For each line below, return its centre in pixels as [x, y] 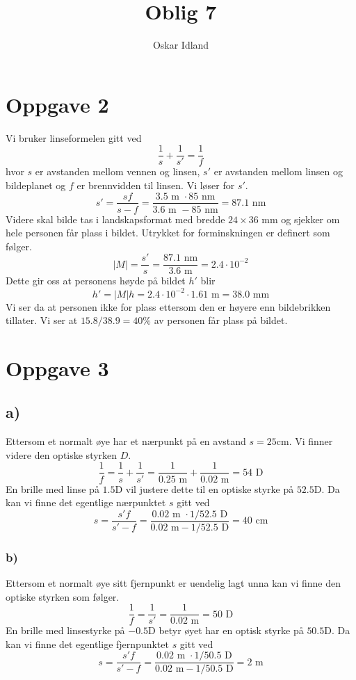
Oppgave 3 [57, 367]
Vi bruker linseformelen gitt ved [74, 137]
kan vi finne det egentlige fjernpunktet [87, 643]
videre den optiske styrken [62, 454]
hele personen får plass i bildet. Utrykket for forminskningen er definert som [168, 233]
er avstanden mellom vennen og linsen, [118, 171]
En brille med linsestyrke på [65, 630]
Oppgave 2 [57, 104]
